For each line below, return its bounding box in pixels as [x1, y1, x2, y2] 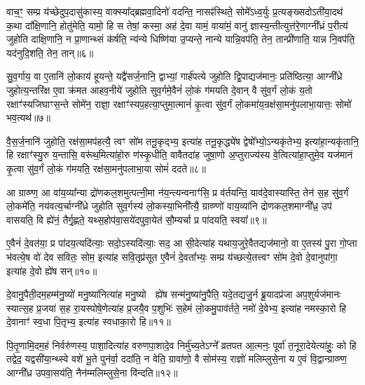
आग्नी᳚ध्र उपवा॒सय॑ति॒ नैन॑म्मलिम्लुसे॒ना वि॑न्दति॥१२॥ [6, 365, 178, 380]
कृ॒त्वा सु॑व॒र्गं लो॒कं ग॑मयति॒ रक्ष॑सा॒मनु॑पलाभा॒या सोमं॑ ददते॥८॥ [6, 161, 207, 175]
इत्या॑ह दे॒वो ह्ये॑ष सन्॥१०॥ [6, 263, 97, 278]
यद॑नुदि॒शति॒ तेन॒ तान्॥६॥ [6, 45, 94, 60]
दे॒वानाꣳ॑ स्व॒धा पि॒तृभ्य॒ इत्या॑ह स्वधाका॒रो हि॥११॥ [6, 314, 171, 329]
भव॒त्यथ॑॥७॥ [6, 110, 50, 125]
